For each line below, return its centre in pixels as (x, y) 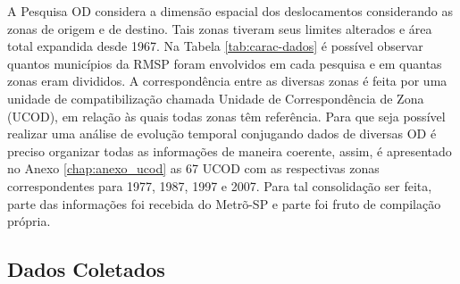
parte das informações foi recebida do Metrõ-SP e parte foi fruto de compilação (224, 203)
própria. (29, 221)
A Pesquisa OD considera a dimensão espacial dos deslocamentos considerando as (230, 11)
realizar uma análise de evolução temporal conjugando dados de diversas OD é (222, 134)
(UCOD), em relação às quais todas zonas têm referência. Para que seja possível (226, 116)
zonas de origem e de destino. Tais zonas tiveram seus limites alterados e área (220, 28)
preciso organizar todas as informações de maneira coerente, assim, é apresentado (230, 150)
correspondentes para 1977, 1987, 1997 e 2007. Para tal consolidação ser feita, (220, 185)
